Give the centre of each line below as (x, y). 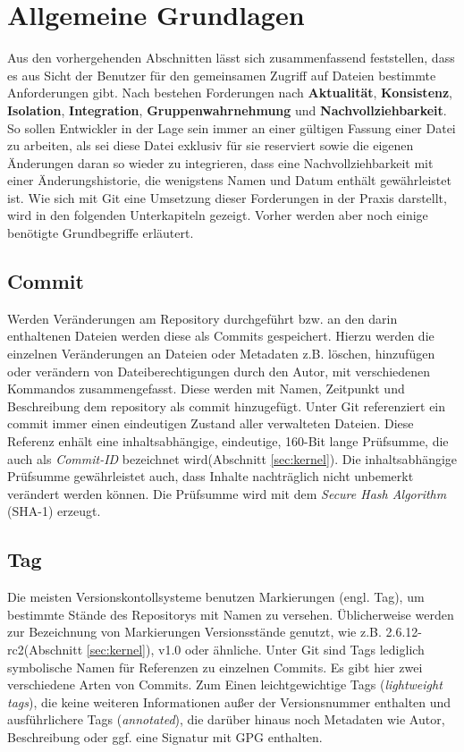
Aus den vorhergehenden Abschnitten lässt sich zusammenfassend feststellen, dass (231, 58)
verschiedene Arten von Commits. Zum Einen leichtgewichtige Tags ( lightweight (225, 684)
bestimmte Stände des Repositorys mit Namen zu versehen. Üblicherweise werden (231, 614)
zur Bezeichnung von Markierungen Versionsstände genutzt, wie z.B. (194, 632)
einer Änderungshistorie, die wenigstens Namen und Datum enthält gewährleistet (229, 180)
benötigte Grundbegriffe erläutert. (101, 233)
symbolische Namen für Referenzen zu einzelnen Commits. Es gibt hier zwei (215, 667)
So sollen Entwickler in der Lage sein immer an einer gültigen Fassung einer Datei (232, 127)
